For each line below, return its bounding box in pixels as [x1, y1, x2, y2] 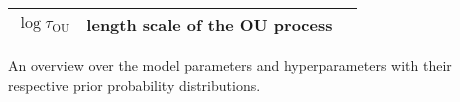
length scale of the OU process [86, 13, 333, 36]
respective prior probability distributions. [8, 74, 261, 95]
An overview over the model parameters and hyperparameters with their [8, 55, 452, 75]
